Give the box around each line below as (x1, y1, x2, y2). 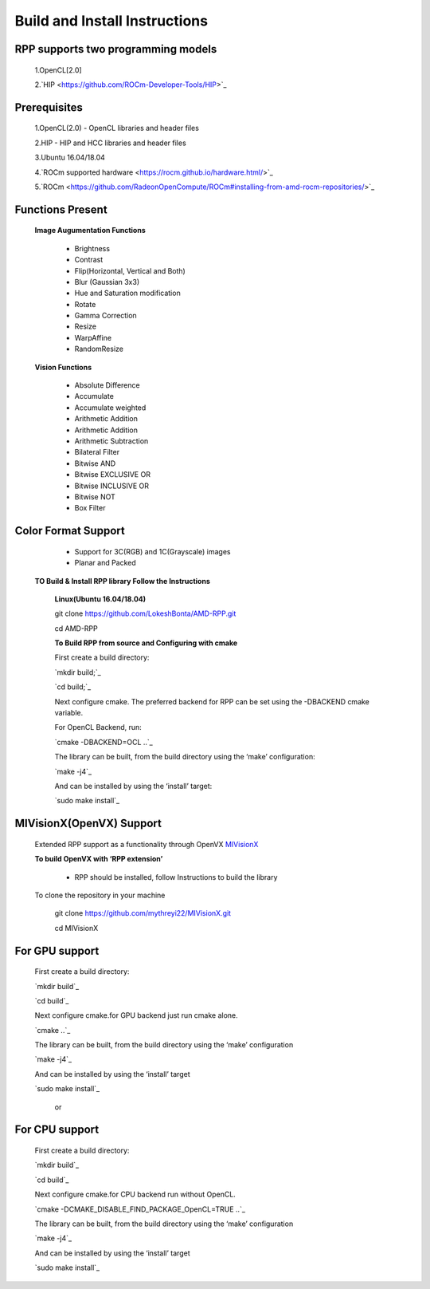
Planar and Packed (74, 558, 137, 568)
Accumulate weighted (74, 403, 147, 412)
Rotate (74, 299, 96, 309)
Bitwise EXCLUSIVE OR (74, 470, 151, 479)
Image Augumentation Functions (34, 226, 147, 235)
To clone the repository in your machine (34, 890, 166, 900)
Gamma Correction (74, 311, 137, 321)
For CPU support (14, 1123, 100, 1137)
